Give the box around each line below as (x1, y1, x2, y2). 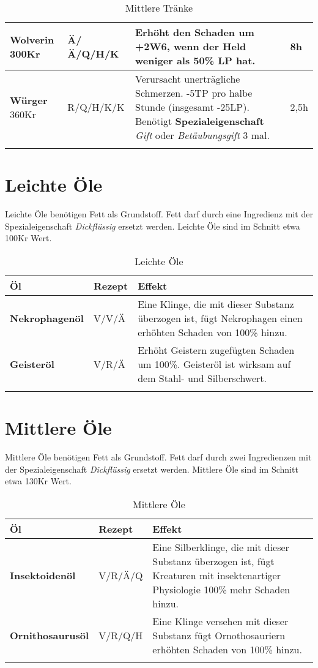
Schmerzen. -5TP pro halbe (135, 86, 253, 100)
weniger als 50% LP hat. (135, 53, 256, 67)
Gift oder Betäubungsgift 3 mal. (135, 128, 270, 142)
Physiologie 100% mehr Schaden (152, 582, 290, 596)
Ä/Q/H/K (67, 46, 119, 61)
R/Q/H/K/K (67, 100, 125, 114)
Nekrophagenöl (10, 310, 84, 325)
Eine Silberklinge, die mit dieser (152, 539, 289, 554)
